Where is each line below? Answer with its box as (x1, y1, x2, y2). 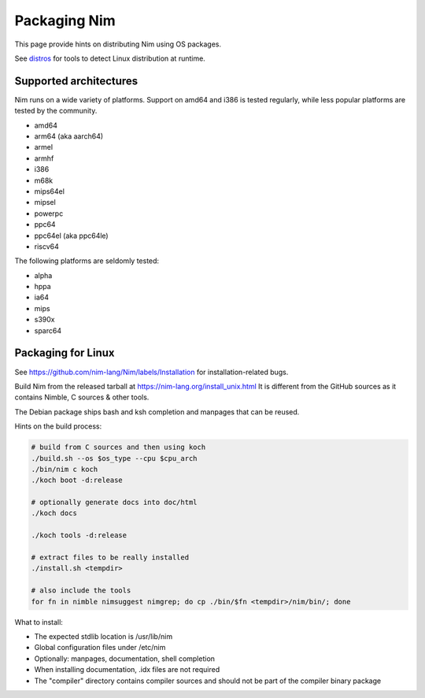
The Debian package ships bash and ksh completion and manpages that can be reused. (14, 407, 300, 417)
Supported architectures (14, 74, 139, 87)
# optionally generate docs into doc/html (31, 498, 198, 507)
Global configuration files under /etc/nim (34, 643, 166, 652)
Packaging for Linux (14, 347, 115, 360)
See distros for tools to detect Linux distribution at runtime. (14, 54, 206, 63)
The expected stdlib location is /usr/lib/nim (34, 631, 173, 641)
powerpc (34, 209, 64, 218)
